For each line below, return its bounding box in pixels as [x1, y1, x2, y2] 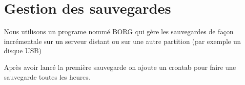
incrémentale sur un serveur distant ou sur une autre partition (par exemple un [4, 36, 241, 46]
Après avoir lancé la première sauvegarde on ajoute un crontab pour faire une [4, 62, 236, 72]
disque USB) [4, 45, 41, 56]
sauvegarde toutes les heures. [4, 71, 90, 82]
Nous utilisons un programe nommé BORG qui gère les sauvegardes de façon [4, 26, 234, 37]
